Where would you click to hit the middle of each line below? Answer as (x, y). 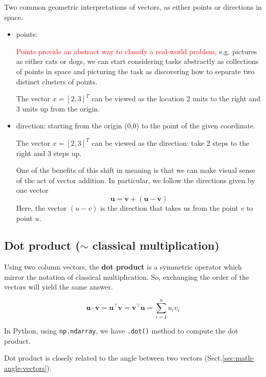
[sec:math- (238, 358)
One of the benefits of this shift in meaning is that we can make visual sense (136, 170)
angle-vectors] (26, 368)
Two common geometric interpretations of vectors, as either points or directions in (133, 7)
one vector (32, 190)
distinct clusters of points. (57, 81)
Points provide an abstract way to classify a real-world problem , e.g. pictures (137, 51)
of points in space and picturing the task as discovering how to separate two (135, 71)
